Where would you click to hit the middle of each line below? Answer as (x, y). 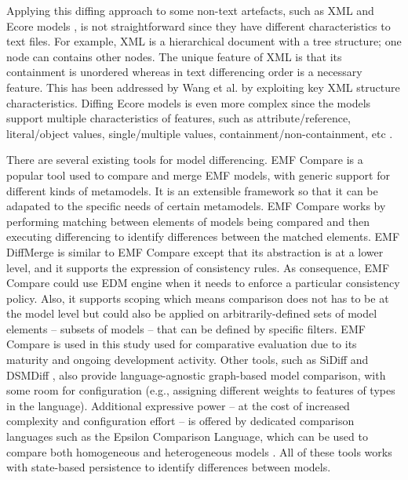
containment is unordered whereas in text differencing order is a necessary (184, 72)
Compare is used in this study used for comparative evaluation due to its (182, 344)
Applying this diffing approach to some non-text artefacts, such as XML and (190, 10)
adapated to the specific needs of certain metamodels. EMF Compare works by (196, 206)
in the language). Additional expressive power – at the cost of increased (178, 405)
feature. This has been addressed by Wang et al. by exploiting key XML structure (203, 87)
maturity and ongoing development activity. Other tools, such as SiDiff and (188, 360)
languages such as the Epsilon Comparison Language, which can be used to (187, 436)
